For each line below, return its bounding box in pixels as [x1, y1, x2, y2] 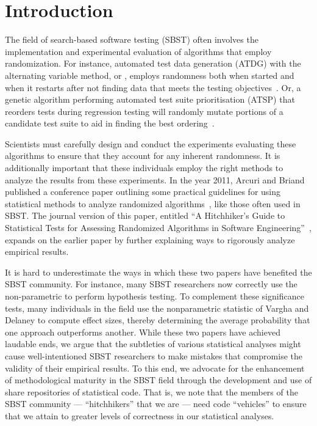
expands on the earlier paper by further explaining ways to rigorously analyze [5, 233, 295, 246]
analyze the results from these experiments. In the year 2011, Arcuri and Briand [5, 173, 305, 186]
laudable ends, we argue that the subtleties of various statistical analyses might [5, 337, 301, 350]
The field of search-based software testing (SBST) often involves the [5, 33, 258, 46]
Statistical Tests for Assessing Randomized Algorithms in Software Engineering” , [5, 221, 312, 234]
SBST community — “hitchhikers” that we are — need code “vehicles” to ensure [5, 397, 307, 410]
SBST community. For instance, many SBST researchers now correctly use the [5, 277, 297, 290]
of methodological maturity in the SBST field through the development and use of [5, 373, 312, 386]
